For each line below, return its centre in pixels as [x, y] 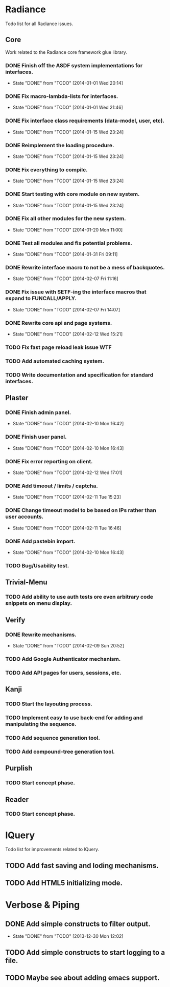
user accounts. [25, 517]
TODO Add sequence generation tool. [53, 738]
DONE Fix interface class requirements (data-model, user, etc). [85, 121]
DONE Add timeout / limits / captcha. [52, 486]
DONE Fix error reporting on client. [49, 461]
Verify [15, 620]
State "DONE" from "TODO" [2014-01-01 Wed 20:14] [68, 83]
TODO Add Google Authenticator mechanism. [63, 659]
